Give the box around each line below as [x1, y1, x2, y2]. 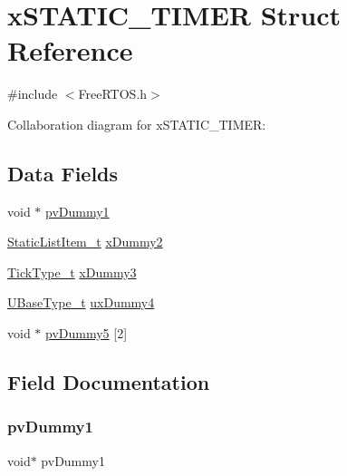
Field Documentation [7, 368, 210, 396]
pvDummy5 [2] [45, 324, 128, 343]
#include [7, 84, 58, 103]
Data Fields [7, 159, 119, 187]
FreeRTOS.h [78, 84, 148, 103]
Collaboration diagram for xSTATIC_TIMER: [7, 114, 266, 133]
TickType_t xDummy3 [7, 262, 137, 281]
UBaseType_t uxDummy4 [7, 293, 155, 312]
